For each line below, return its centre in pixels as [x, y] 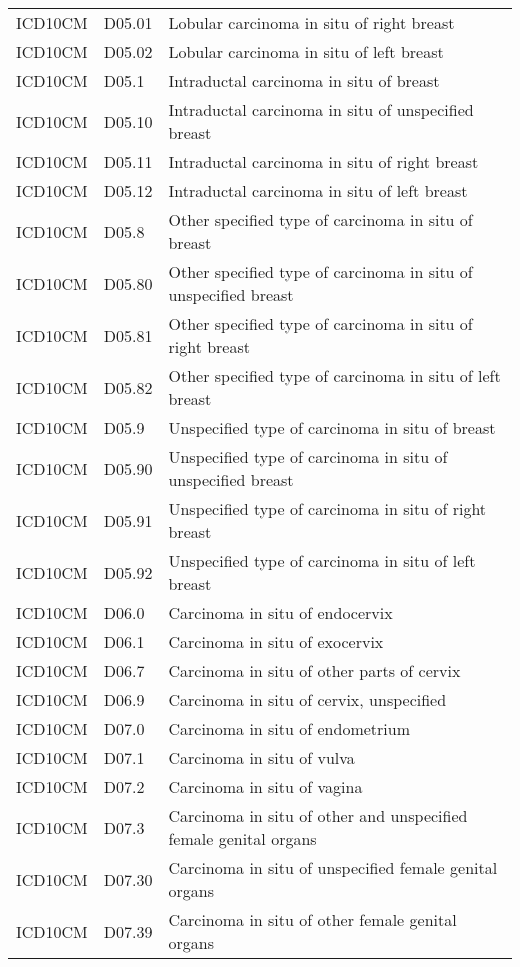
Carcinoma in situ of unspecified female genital [333, 867]
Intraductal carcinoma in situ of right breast [323, 161]
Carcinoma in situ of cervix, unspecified [307, 699]
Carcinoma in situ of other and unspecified [318, 815]
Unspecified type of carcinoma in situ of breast [332, 427]
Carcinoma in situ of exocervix [276, 641]
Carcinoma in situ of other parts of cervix [314, 670]
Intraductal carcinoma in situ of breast [304, 80]
